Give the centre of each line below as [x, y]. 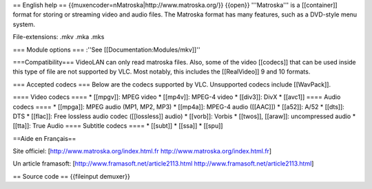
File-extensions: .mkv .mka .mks [59, 37]
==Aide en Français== [44, 138]
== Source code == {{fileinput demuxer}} [71, 176]
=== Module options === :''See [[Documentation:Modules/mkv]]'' [106, 49]
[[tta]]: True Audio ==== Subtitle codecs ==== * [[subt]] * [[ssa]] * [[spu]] [118, 126]
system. [24, 24]
